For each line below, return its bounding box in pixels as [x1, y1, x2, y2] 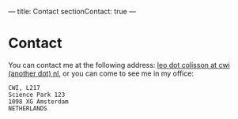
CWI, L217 [8, 84, 41, 91]
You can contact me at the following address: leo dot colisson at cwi [8, 60, 231, 69]
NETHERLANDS [8, 104, 47, 113]
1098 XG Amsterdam [8, 98, 69, 106]
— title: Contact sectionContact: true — [8, 7, 137, 16]
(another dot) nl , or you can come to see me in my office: [8, 69, 194, 78]
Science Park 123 [8, 91, 66, 99]
